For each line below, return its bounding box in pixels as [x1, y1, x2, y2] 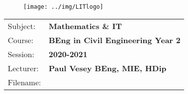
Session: [8, 48, 34, 60]
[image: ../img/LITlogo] [23, 3, 103, 10]
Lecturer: [8, 62, 39, 74]
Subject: [8, 20, 35, 31]
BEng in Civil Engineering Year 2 [49, 34, 181, 46]
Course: [8, 34, 34, 46]
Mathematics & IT [49, 20, 122, 31]
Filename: [8, 76, 41, 88]
